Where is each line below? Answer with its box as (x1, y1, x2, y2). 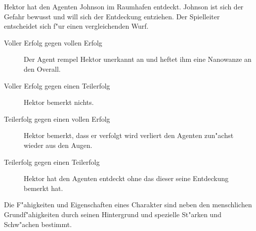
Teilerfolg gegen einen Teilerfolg (4, 156, 100, 167)
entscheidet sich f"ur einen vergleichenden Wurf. (4, 21, 149, 31)
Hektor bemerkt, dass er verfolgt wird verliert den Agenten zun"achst (24, 130, 234, 140)
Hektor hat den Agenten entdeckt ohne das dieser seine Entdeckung (24, 173, 229, 184)
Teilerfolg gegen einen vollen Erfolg (4, 113, 110, 124)
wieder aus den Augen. (24, 139, 92, 150)
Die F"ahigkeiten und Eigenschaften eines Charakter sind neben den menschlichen (4, 199, 252, 210)
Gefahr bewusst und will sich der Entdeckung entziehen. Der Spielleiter (4, 11, 220, 21)
